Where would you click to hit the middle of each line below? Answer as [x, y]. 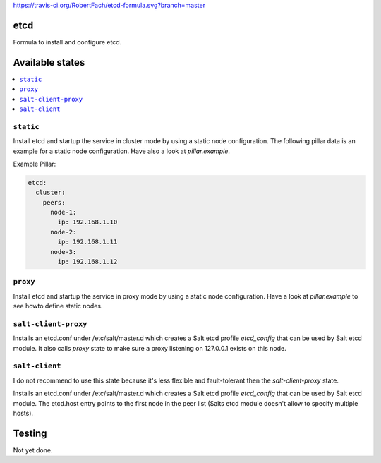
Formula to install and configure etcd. [67, 42]
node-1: [64, 212]
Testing [30, 433]
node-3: [64, 252]
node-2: [64, 232]
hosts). [23, 413]
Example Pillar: [35, 164]
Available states [49, 62]
